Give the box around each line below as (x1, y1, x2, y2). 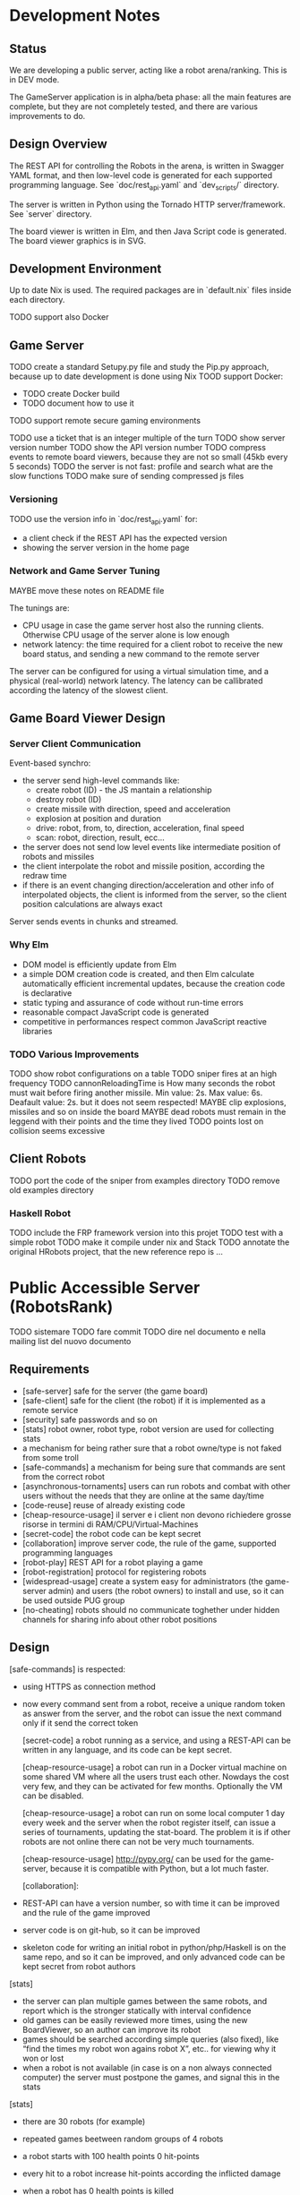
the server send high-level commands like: (21, 776, 180, 786)
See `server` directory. (9, 208, 92, 219)
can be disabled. (21, 1790, 84, 1801)
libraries (21, 1025, 53, 1036)
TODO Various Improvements (9, 1048, 140, 1060)
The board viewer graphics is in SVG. (9, 235, 146, 246)
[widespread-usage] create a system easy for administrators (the (21, 1575, 263, 1586)
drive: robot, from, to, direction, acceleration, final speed (35, 823, 244, 834)
